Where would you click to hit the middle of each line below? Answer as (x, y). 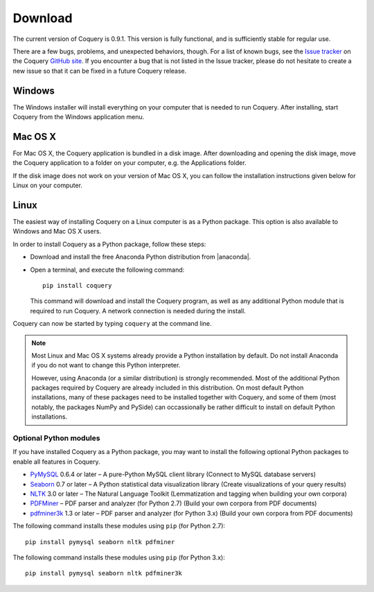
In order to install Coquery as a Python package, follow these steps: (109, 244)
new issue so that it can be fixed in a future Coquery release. (100, 71)
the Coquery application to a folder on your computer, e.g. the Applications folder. (130, 163)
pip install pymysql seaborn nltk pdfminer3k (104, 573)
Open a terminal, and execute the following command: (107, 270)
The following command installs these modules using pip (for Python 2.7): (119, 526)
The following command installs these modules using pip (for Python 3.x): (119, 557)
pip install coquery (77, 285)
